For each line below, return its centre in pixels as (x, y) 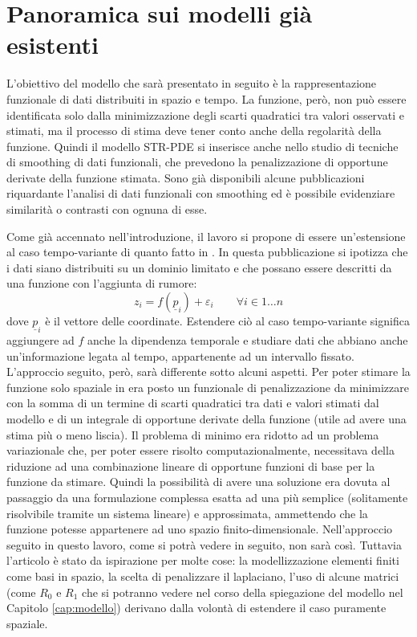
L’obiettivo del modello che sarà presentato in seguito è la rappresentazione (192, 83)
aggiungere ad (40, 340)
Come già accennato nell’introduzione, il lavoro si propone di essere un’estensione (206, 236)
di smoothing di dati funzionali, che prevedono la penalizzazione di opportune (197, 162)
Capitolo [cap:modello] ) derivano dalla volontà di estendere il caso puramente (196, 608)
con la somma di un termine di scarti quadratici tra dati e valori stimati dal (193, 403)
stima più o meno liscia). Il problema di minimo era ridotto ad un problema (193, 434)
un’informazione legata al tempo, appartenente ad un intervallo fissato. (180, 355)
